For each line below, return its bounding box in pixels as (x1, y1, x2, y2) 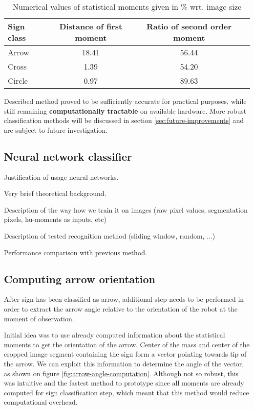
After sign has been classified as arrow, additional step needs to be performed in (4, 294, 244, 304)
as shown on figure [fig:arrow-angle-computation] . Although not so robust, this (4, 368, 239, 378)
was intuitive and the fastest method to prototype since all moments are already (4, 378, 244, 388)
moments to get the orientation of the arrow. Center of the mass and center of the (4, 339, 250, 349)
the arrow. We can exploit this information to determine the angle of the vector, (4, 358, 244, 368)
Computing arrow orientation (4, 271, 155, 286)
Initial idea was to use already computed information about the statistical (4, 330, 225, 340)
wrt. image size (190, 1, 241, 12)
